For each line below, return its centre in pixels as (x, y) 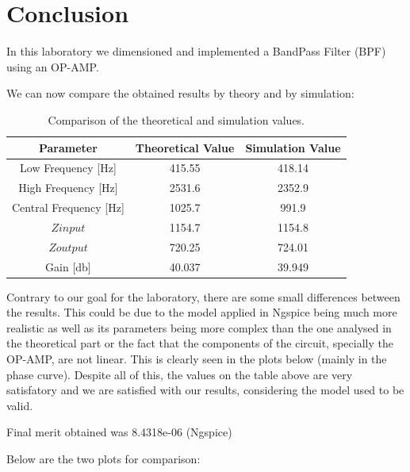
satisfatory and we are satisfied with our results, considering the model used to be (205, 390)
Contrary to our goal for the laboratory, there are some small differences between (203, 296)
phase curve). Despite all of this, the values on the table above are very (180, 374)
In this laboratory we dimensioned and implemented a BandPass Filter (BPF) (196, 51)
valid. (20, 405)
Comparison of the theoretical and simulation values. (176, 119)
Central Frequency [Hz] (68, 207)
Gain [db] (68, 266)
